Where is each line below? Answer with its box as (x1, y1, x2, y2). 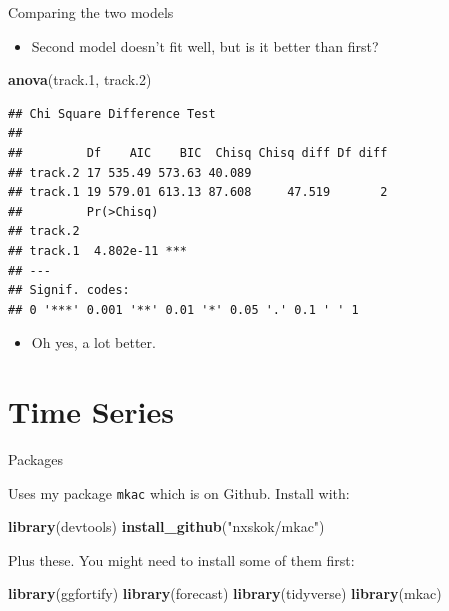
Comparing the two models (8, 2, 174, 22)
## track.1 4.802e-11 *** (8, 243, 187, 258)
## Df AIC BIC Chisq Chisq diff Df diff (8, 145, 388, 160)
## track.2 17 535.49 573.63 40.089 (8, 165, 252, 180)
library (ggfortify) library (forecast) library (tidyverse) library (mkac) (8, 583, 442, 604)
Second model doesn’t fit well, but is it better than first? (31, 35, 379, 56)
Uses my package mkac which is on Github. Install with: (8, 482, 350, 503)
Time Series (8, 391, 174, 432)
